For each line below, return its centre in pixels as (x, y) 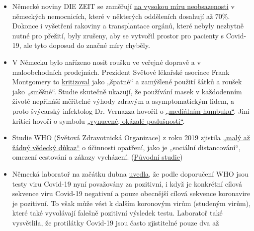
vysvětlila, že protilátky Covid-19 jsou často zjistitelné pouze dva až (116, 222)
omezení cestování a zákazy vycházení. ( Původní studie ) (97, 157)
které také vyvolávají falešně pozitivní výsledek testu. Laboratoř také (117, 213)
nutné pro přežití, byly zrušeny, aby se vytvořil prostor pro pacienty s (118, 35)
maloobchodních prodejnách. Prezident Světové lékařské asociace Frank (121, 72)
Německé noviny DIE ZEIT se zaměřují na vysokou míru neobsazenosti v (123, 6)
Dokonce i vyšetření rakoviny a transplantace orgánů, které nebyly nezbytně (128, 26)
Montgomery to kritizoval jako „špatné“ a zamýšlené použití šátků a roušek (127, 82)
